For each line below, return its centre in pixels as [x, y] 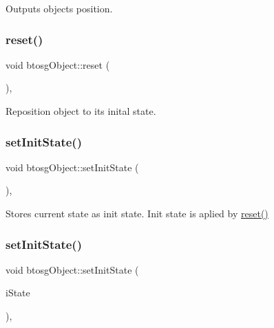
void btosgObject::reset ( [58, 64]
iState [18, 293]
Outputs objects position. [59, 8]
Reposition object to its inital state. [81, 111]
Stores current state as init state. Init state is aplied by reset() [137, 213]
